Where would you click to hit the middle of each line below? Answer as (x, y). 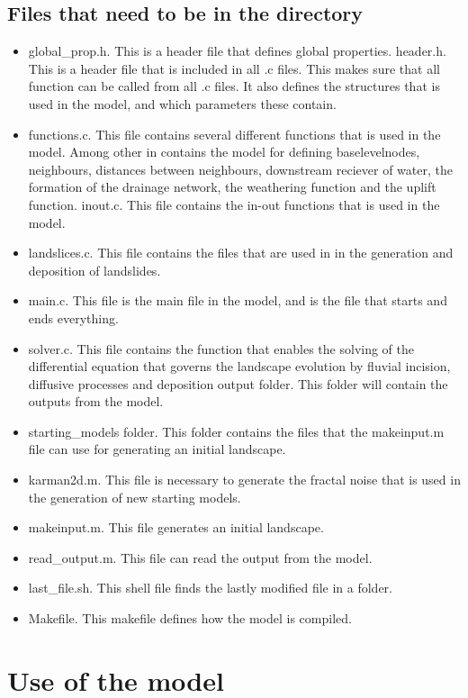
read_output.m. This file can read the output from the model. (200, 557)
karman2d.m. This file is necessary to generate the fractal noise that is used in (244, 480)
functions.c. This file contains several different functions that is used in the (234, 134)
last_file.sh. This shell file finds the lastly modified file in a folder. (210, 588)
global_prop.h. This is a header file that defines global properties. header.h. (237, 51)
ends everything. (73, 317)
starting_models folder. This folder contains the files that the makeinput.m (236, 431)
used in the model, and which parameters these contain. (182, 103)
